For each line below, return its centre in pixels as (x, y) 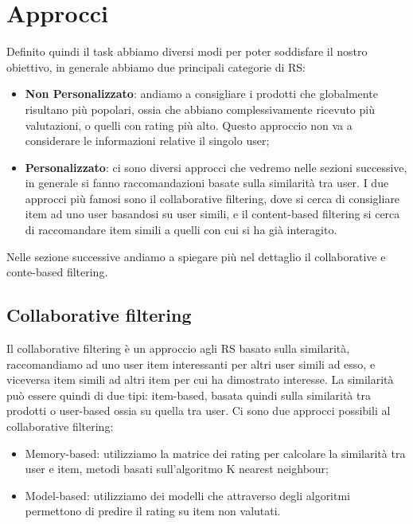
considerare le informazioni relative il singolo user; (147, 141)
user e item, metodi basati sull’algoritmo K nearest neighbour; (177, 469)
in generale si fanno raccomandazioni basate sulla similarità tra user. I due (207, 183)
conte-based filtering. (57, 272)
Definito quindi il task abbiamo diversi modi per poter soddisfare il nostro (187, 51)
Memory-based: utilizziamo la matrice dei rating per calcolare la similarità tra (215, 453)
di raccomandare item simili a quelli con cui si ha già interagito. (181, 230)
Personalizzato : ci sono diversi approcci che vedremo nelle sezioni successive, (216, 167)
